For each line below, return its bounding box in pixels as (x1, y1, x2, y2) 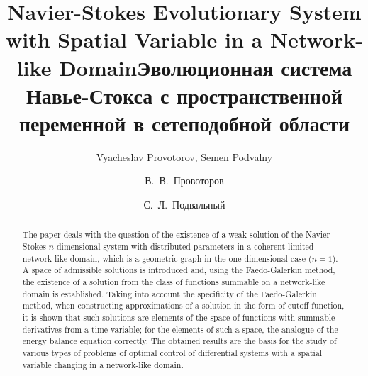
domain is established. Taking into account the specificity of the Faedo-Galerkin (22, 287, 317, 299)
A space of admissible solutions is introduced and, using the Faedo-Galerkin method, (22, 264, 335, 276)
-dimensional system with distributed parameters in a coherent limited (54, 240, 314, 253)
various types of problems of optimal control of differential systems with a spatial (22, 347, 323, 359)
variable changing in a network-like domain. (22, 358, 184, 370)
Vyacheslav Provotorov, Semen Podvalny (96, 149, 273, 164)
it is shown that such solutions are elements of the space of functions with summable (22, 311, 335, 324)
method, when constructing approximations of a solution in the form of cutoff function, (22, 299, 345, 311)
